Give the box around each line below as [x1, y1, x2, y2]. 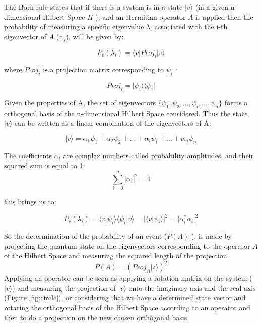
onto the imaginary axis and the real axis [128, 282, 256, 293]
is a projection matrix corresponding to [43, 64, 164, 75]
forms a [224, 97, 248, 107]
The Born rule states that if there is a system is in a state [4, 2, 183, 12]
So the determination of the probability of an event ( [4, 230, 167, 241]
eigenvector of [4, 31, 47, 41]
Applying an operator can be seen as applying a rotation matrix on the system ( [4, 273, 252, 283]
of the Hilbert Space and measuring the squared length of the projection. [4, 250, 229, 261]
